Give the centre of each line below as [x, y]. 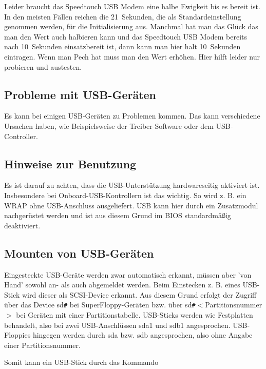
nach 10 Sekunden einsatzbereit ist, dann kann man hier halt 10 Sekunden [122, 46]
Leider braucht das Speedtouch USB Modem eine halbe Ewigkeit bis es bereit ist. [132, 6]
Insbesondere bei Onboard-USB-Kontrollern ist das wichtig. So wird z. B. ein [125, 195]
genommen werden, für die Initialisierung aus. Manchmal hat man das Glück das [131, 26]
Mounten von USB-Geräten [79, 253]
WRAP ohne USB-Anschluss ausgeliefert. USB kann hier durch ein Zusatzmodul [131, 205]
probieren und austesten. [43, 66]
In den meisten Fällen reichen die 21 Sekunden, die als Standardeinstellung [123, 16]
